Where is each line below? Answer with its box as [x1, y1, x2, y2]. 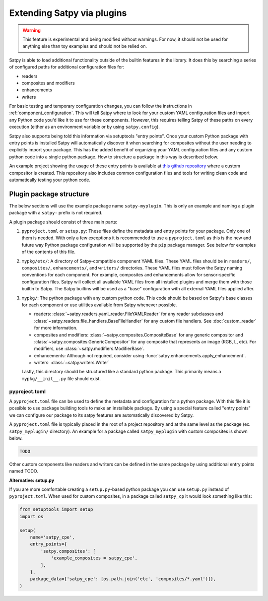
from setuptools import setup [19, 507, 93, 512]
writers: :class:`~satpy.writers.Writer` [34, 360, 110, 366]
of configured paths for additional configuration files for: [9, 64, 125, 70]
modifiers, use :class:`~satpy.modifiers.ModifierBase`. [34, 345, 145, 352]
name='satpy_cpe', [30, 534, 75, 540]
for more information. [34, 325, 78, 331]
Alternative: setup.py [9, 477, 55, 483]
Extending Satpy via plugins [9, 7, 127, 18]
